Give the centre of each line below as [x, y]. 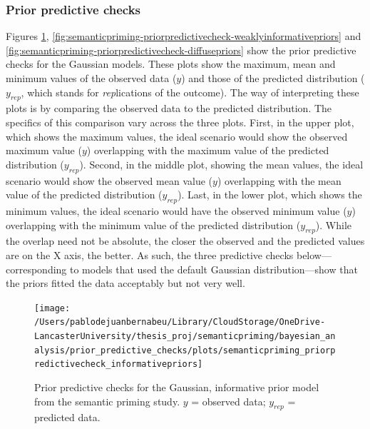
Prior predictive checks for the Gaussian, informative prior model [177, 387]
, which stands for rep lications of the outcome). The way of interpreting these [190, 92]
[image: [52, 308]
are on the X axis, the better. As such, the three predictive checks [150, 254]
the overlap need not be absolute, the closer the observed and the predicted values [185, 241]
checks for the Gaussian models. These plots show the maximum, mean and [171, 64]
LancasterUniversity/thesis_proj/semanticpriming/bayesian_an [185, 337]
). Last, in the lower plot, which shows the [270, 195]
